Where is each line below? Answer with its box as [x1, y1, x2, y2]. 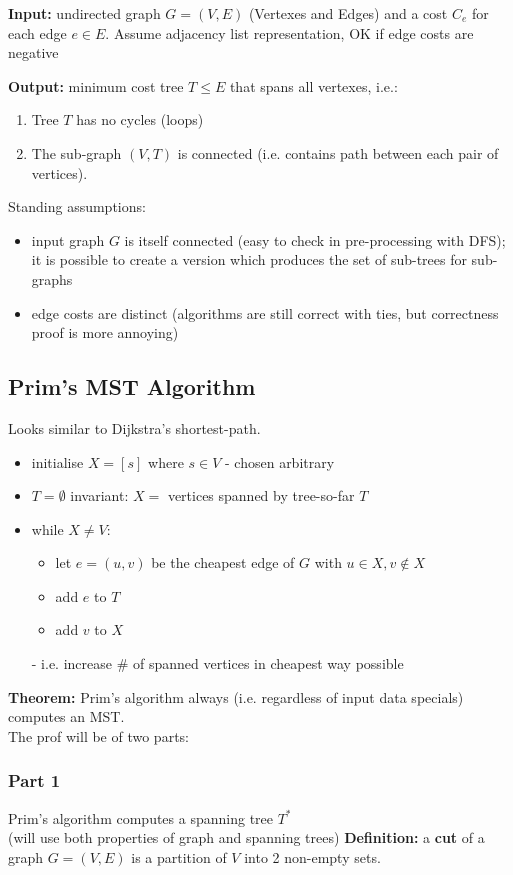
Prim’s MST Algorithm [8, 371, 256, 402]
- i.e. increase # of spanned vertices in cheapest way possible [31, 653, 404, 674]
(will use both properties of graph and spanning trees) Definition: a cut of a [8, 827, 485, 848]
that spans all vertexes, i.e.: [229, 75, 398, 96]
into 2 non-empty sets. [244, 846, 381, 867]
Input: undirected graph [8, 3, 161, 23]
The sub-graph [31, 142, 122, 163]
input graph [31, 229, 105, 250]
